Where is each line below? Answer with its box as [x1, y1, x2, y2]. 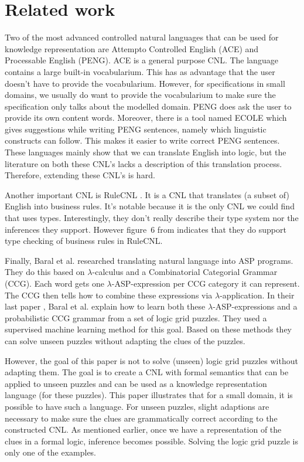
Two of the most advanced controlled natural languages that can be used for [5, 31, 279, 43]
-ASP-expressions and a [213, 300, 298, 312]
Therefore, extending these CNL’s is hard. [5, 169, 155, 181]
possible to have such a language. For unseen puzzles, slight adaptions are [5, 400, 269, 412]
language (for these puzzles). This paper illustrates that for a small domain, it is [5, 389, 293, 401]
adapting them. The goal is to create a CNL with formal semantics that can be [5, 366, 289, 378]
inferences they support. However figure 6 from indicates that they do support [5, 223, 286, 235]
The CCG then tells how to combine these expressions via [5, 288, 213, 301]
